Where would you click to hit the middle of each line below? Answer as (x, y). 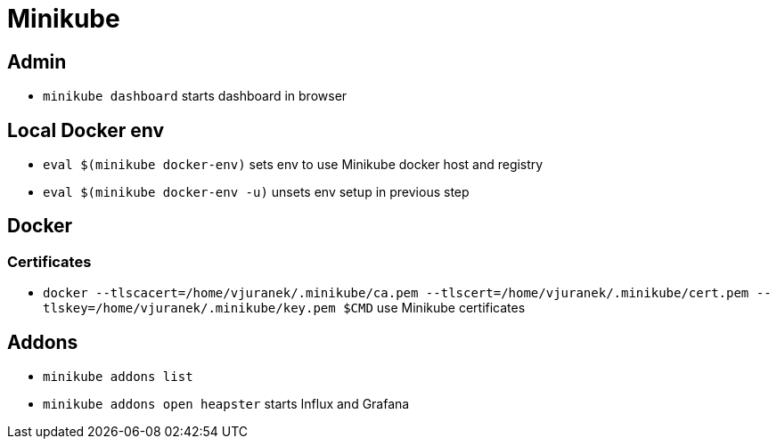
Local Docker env (86, 130)
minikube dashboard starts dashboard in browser (195, 96)
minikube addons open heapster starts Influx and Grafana (226, 404)
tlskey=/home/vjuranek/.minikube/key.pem (189, 308)
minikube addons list (118, 377)
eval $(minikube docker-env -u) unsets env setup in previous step (256, 192)
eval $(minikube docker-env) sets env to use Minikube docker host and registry (293, 165)
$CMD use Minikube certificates (434, 308)
